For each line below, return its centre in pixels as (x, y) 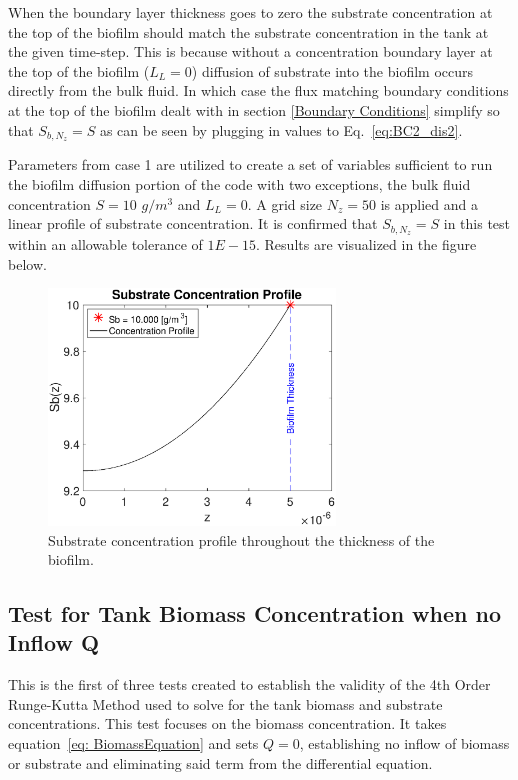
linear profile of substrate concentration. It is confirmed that (193, 223)
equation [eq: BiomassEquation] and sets (133, 743)
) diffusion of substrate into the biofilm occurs (332, 70)
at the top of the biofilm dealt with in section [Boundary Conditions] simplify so (254, 109)
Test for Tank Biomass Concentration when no (254, 613)
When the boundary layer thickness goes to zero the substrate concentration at (250, 12)
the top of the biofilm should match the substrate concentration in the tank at (248, 31)
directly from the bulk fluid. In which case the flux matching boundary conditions (258, 90)
